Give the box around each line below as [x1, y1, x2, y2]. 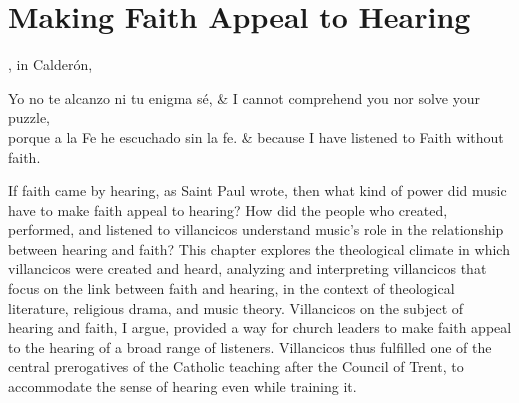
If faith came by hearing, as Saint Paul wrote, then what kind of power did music [8, 180, 507, 201]
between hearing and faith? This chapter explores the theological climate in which [8, 238, 510, 259]
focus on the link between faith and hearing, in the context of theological [8, 278, 455, 299]
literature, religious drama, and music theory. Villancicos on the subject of [8, 297, 464, 318]
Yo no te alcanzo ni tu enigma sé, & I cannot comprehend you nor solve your [8, 87, 480, 108]
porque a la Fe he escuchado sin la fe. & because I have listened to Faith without [8, 126, 504, 147]
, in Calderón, [8, 54, 93, 75]
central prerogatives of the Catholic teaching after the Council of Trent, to [8, 356, 464, 377]
